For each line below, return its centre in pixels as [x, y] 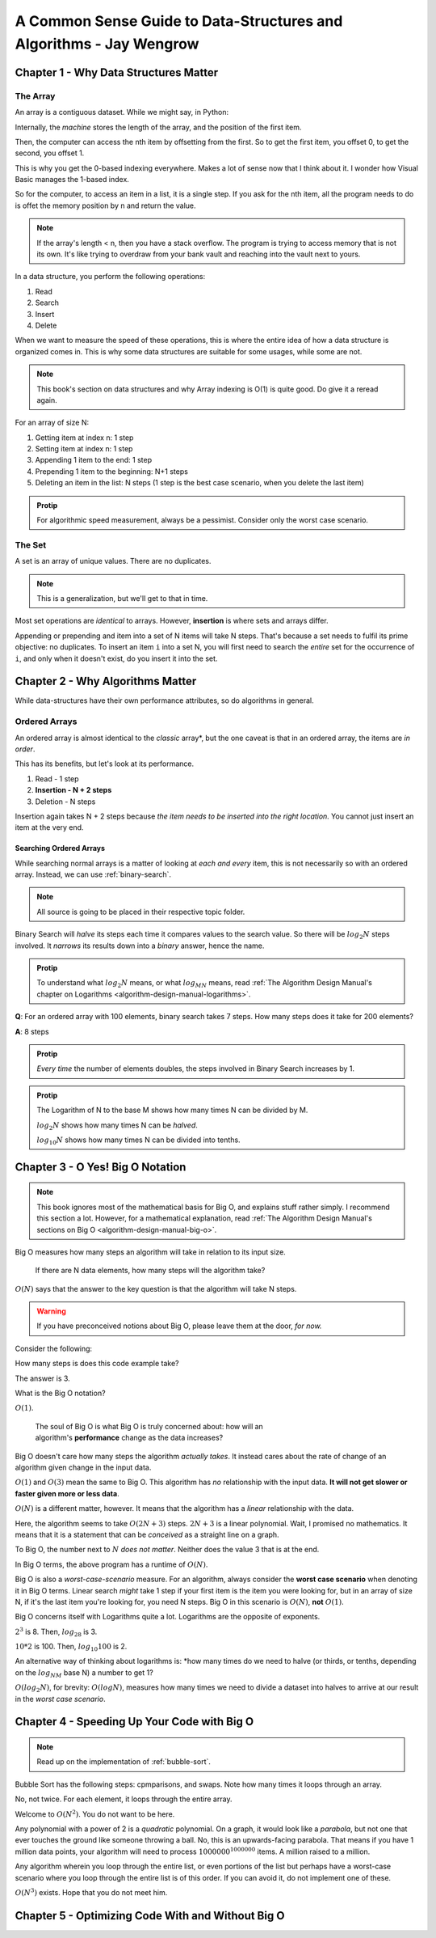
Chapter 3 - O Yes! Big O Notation [101, 1167]
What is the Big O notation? [60, 1393]
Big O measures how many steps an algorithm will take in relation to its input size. [150, 1252]
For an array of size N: [52, 423]
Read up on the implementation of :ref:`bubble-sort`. [124, 1762]
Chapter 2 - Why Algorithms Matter [106, 681]
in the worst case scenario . [60, 1699]
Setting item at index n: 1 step [84, 449]
